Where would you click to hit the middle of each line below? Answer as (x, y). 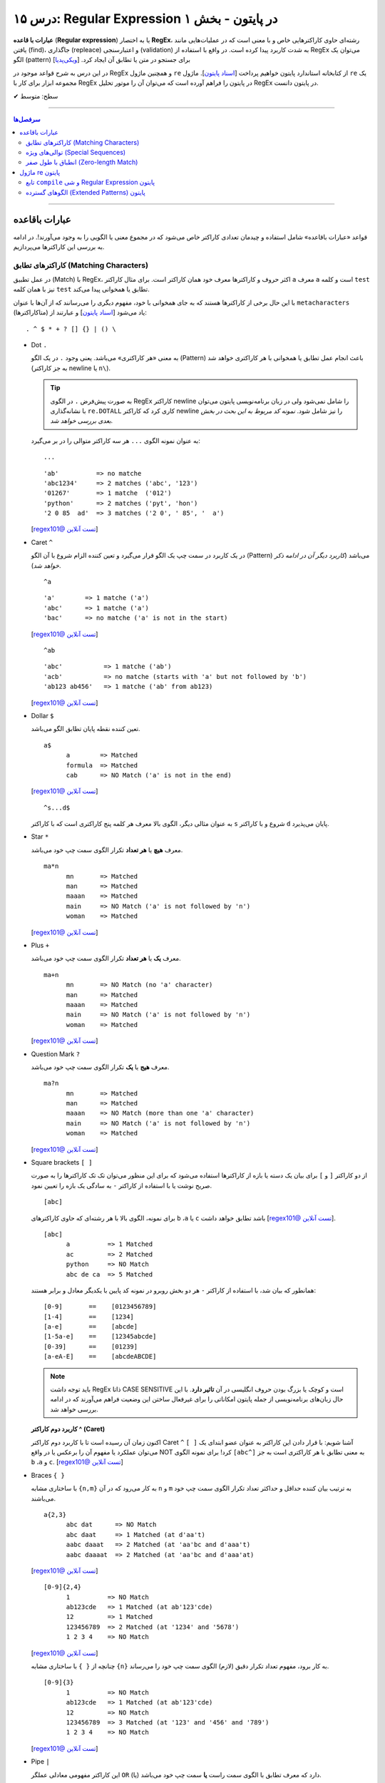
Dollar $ (42, 715)
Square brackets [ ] (62, 1163)
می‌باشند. (43, 1498)
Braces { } (48, 1475)
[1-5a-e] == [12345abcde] (100, 1337)
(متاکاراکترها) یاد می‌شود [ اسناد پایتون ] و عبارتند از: (80, 312)
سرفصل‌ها (27, 119)
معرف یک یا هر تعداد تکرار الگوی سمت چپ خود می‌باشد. (106, 959)
